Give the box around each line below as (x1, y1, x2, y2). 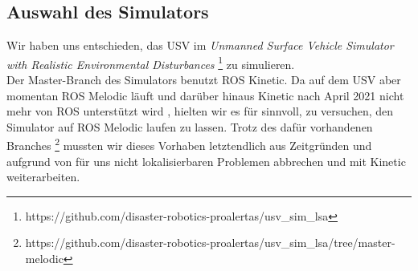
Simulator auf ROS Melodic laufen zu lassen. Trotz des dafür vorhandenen (6, 118, 373, 135)
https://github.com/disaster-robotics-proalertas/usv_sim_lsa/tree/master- (25, 234, 395, 251)
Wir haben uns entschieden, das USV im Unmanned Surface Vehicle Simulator (6, 37, 394, 54)
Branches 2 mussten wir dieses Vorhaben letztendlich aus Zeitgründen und (6, 135, 372, 154)
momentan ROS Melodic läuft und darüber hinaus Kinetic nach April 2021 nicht (6, 87, 404, 103)
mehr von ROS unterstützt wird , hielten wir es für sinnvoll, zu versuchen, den (6, 103, 394, 119)
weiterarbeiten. (6, 168, 80, 185)
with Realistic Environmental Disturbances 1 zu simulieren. (6, 53, 295, 72)
